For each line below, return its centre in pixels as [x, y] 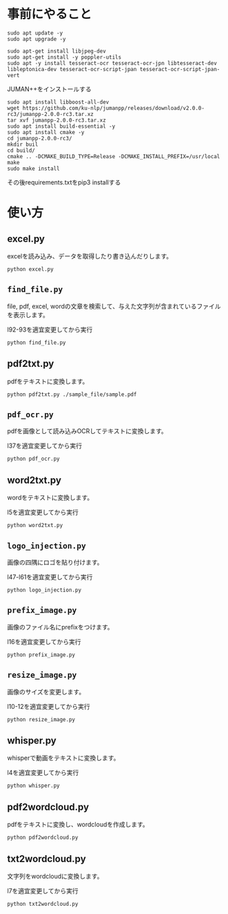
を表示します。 [28, 314]
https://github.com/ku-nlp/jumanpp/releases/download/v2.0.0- [114, 108]
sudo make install [33, 169]
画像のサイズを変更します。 [46, 692]
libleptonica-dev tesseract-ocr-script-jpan [72, 69]
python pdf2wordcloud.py [43, 838]
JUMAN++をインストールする [49, 89]
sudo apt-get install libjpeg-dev [57, 51]
